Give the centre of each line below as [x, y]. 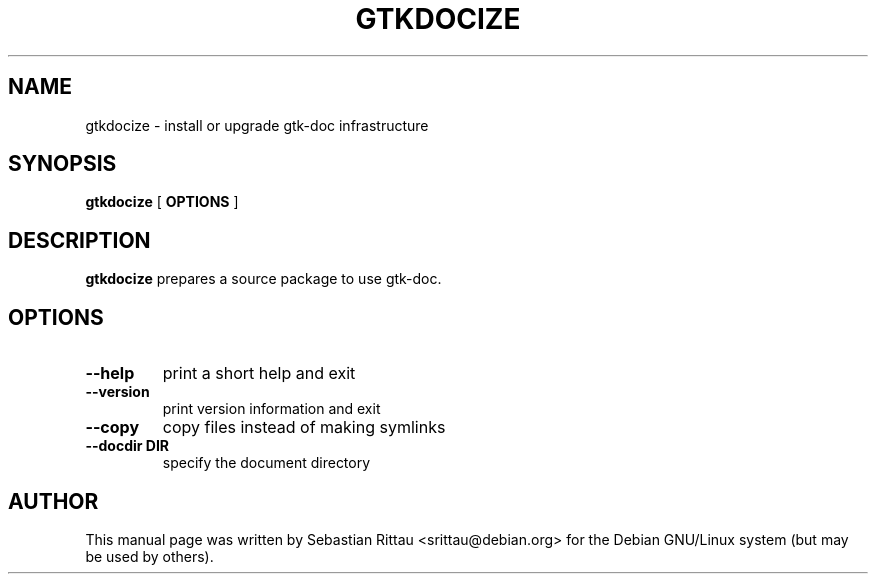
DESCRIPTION [79, 240]
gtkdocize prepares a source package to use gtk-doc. [263, 279]
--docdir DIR [127, 446]
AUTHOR [53, 501]
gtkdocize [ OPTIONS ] [162, 202]
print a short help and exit [259, 373]
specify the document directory [266, 463]
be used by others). [149, 556]
